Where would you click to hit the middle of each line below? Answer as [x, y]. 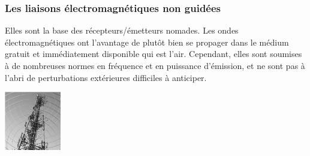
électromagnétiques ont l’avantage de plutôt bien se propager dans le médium [147, 42]
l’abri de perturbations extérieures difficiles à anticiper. [106, 77]
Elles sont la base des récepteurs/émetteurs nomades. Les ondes [122, 30]
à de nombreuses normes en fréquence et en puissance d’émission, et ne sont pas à [155, 65]
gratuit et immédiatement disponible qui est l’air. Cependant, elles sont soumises [154, 54]
